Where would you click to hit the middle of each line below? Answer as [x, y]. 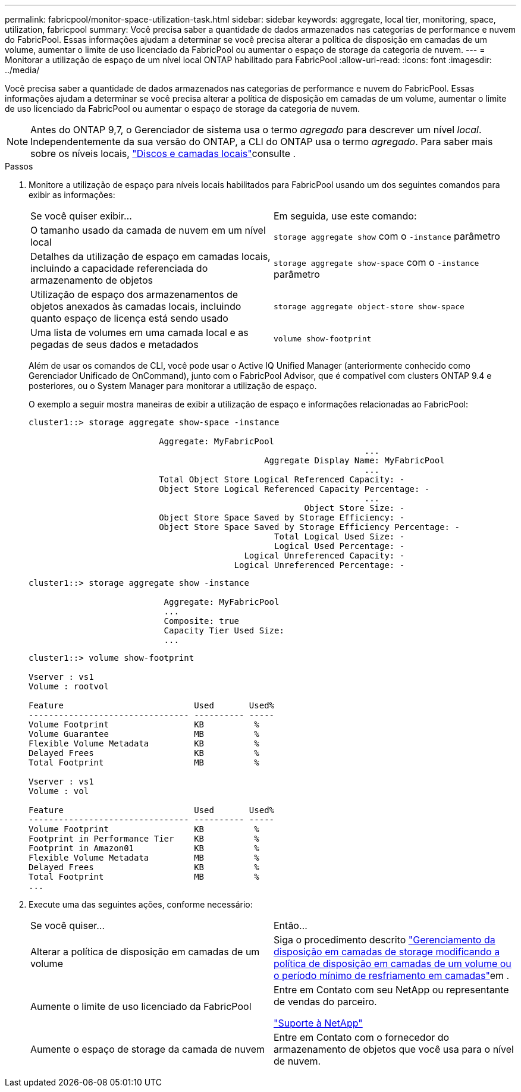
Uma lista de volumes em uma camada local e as [139, 332]
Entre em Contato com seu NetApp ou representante [391, 990]
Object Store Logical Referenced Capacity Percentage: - [294, 489]
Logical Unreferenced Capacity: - [324, 556]
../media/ [22, 70]
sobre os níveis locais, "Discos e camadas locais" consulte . [163, 153]
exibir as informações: [72, 195]
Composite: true [202, 621]
